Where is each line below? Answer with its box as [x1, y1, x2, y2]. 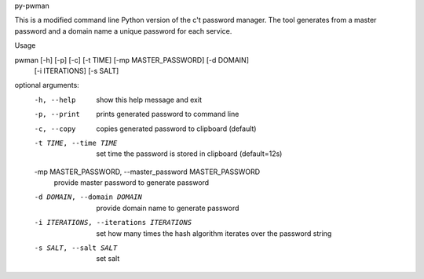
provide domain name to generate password [96, 203, 239, 212]
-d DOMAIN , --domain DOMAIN [34, 193, 143, 201]
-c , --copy [34, 124, 76, 133]
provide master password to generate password [53, 178, 210, 187]
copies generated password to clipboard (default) [96, 124, 257, 133]
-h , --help [34, 95, 76, 104]
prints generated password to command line [96, 110, 239, 119]
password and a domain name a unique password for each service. [14, 26, 232, 35]
